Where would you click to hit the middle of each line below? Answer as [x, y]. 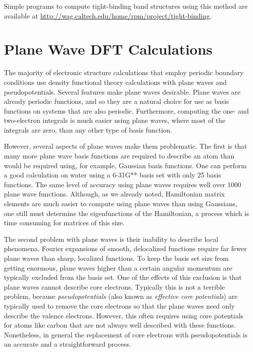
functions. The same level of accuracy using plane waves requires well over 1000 [123, 184]
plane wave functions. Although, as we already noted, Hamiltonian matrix [114, 194]
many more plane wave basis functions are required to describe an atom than [119, 156]
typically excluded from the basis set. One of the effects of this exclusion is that [123, 277]
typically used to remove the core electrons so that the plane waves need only [119, 305]
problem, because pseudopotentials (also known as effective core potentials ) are [121, 296]
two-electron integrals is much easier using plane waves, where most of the [115, 120]
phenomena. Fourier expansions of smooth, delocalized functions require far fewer [126, 248]
